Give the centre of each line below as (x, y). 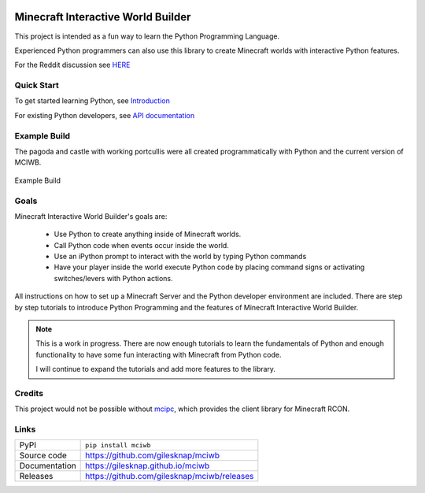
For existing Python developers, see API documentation (105, 115)
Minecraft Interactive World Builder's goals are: (91, 216)
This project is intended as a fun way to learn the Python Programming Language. (147, 36)
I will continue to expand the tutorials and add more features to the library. (155, 369)
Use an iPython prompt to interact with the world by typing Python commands (180, 257)
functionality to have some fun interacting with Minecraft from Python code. (159, 354)
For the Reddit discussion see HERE (72, 65)
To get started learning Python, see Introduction (92, 101)
